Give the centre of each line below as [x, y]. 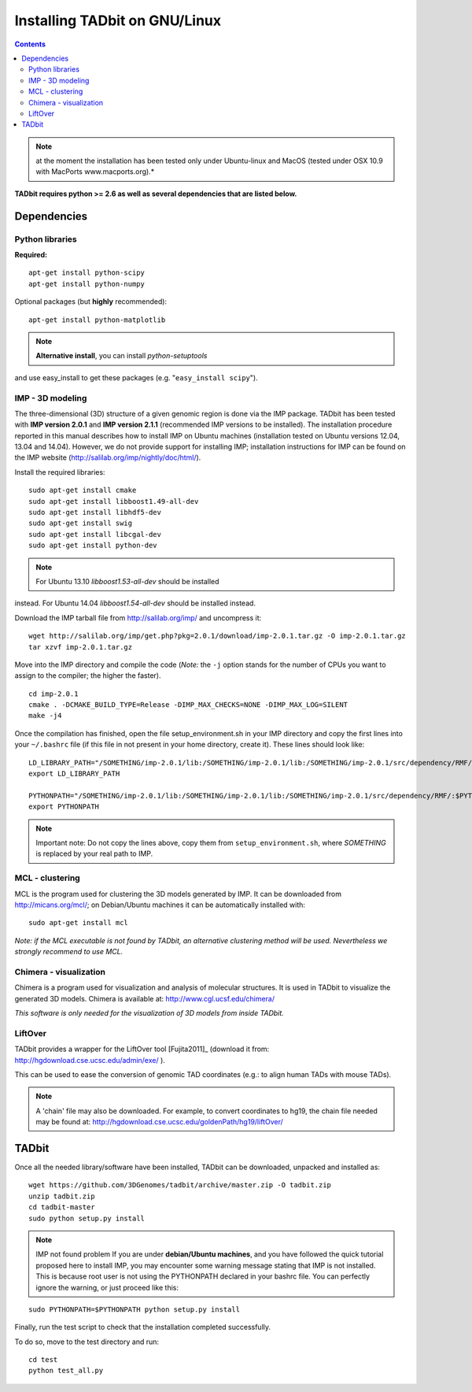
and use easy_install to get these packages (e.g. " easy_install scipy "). [136, 377]
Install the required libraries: [60, 472]
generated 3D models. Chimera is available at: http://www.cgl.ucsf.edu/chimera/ [145, 998]
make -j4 [45, 716]
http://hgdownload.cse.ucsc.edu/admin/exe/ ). [90, 1060]
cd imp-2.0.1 [53, 694]
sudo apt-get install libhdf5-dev [95, 512]
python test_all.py [66, 1371]
